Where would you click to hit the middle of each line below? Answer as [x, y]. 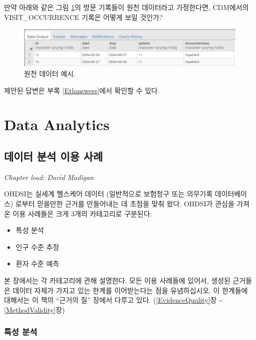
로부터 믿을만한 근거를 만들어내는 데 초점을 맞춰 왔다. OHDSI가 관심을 [125, 203]
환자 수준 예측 [37, 263]
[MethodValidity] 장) [34, 309]
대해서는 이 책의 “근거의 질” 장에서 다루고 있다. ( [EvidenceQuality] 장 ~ [114, 300]
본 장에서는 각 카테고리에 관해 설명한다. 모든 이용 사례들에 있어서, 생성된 [117, 280]
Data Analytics [57, 124]
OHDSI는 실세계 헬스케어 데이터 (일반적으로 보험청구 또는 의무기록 [108, 194]
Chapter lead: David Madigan [49, 177]
